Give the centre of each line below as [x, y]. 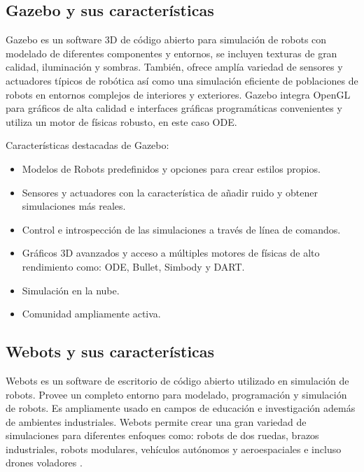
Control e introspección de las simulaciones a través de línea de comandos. [181, 229]
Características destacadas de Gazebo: [87, 145]
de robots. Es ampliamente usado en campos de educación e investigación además [181, 408]
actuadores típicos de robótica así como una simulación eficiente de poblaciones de [182, 80]
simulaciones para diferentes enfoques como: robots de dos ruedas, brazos [162, 435]
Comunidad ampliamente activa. [91, 314]
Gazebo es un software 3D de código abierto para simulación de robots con [166, 40]
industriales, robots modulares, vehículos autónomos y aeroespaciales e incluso [174, 449]
